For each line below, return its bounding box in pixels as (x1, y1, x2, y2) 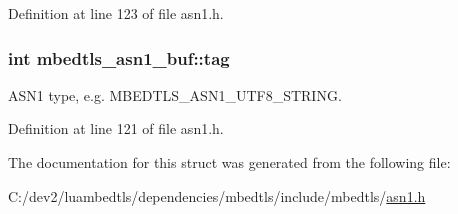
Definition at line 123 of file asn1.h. (8, 3, 224, 23)
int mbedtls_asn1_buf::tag (8, 45, 230, 70)
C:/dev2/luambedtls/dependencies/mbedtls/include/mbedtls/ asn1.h (8, 185, 426, 206)
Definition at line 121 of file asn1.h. (8, 118, 224, 139)
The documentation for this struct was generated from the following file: (8, 152, 451, 172)
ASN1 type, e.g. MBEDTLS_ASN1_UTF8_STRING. (8, 84, 342, 105)
